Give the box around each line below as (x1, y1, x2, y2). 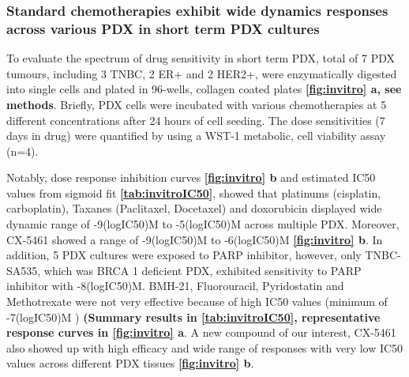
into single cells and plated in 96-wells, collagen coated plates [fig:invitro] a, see (6, 81, 402, 97)
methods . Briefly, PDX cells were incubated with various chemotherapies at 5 (6, 96, 387, 112)
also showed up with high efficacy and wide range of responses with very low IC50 (6, 339, 403, 356)
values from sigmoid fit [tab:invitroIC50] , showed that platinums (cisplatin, (6, 184, 381, 201)
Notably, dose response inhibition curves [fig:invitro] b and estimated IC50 (6, 169, 376, 186)
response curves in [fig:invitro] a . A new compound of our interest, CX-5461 (6, 324, 396, 341)
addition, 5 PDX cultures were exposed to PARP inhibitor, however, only (6, 247, 362, 263)
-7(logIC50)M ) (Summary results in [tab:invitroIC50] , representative (6, 308, 381, 325)
